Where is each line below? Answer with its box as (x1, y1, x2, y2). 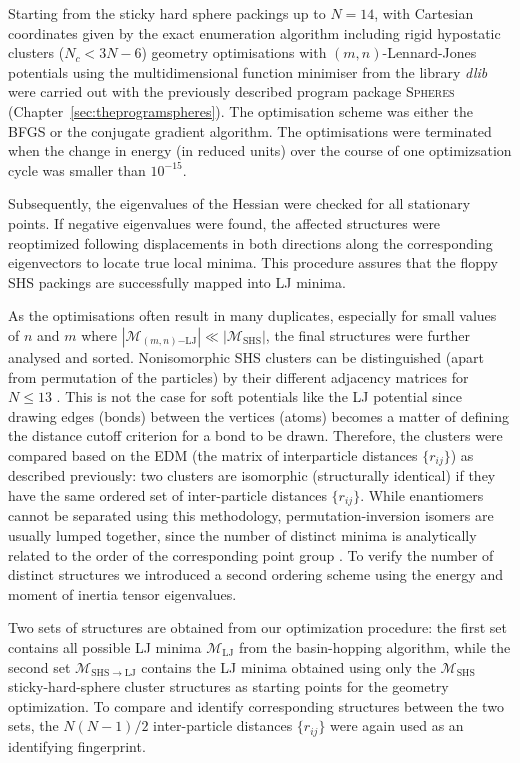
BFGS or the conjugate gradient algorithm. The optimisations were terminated (8, 120, 492, 141)
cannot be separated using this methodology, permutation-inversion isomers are (8, 505, 494, 526)
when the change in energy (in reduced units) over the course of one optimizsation (8, 140, 512, 161)
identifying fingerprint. (8, 735, 146, 756)
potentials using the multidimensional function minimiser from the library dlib (8, 61, 488, 82)
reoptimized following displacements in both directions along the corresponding (8, 232, 493, 253)
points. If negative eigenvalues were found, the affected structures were (8, 212, 441, 233)
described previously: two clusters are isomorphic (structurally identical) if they (8, 465, 496, 486)
